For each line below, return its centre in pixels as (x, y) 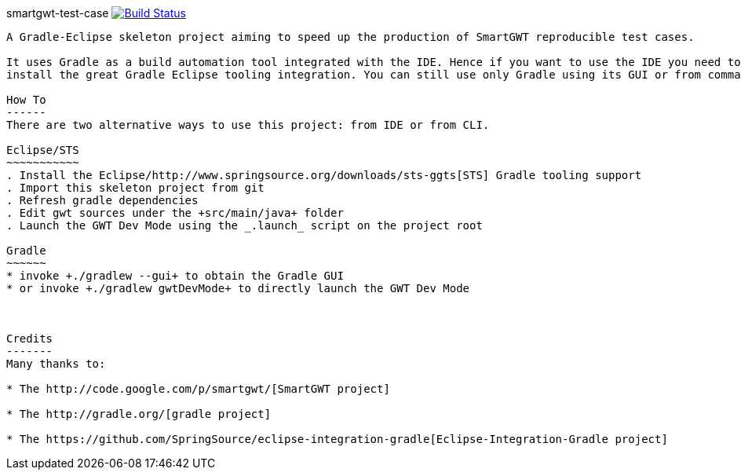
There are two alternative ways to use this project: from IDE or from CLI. (248, 125)
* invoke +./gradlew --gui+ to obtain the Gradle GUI (175, 276)
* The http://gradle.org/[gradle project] (139, 414)
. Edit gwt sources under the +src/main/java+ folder (175, 213)
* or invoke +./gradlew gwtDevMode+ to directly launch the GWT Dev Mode (238, 288)
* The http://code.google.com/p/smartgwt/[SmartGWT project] (198, 389)
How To (26, 100)
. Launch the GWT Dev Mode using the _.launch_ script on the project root (245, 225)
